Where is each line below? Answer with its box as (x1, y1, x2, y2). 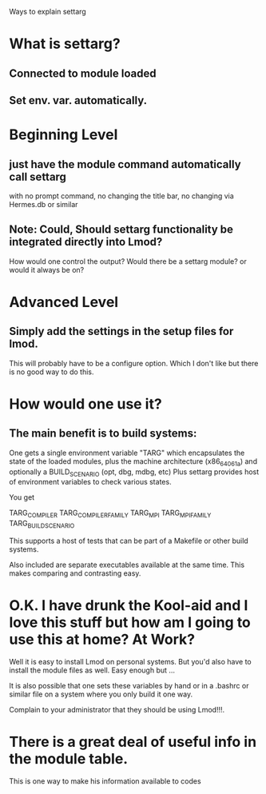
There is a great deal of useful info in (9, 733, 257, 751)
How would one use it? (9, 395, 162, 413)
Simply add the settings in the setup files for (9, 325, 234, 338)
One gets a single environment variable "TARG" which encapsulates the (9, 448, 245, 457)
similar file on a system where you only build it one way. (9, 689, 193, 699)
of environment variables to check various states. (9, 477, 172, 487)
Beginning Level (9, 126, 118, 144)
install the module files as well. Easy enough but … (9, 665, 175, 675)
